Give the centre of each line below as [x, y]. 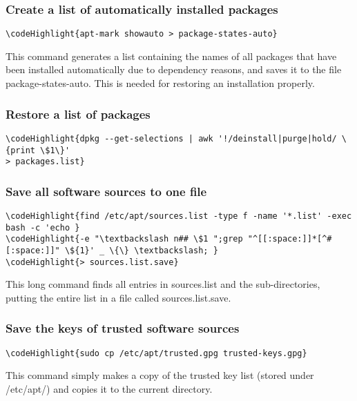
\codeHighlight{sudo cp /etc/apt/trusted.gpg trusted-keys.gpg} [156, 353]
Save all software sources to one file [106, 191]
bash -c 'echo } [43, 227]
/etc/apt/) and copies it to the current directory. [109, 389]
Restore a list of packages [78, 114]
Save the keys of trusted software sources [123, 328]
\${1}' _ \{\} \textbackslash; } [141, 251]
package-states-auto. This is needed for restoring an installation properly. [160, 83]
